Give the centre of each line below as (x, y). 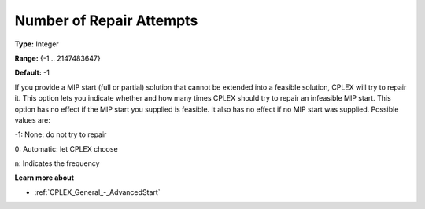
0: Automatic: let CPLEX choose (66, 148)
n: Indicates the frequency (57, 163)
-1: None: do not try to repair (61, 134)
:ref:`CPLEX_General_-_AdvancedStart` (97, 192)
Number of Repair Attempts (106, 20)
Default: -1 (32, 73)
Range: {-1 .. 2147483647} (58, 58)
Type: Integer (37, 44)
